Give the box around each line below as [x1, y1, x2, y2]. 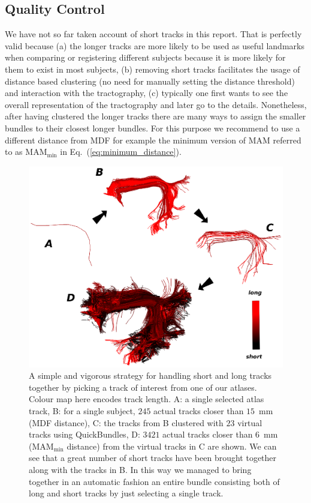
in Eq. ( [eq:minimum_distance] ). [60, 145, 182, 158]
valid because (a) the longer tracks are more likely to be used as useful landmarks [5, 39, 304, 52]
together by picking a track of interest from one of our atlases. [29, 381, 257, 393]
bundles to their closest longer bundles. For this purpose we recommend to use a [5, 121, 300, 134]
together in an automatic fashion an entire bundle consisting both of [29, 475, 280, 487]
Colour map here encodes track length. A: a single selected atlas [29, 393, 264, 405]
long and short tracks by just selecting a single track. [29, 487, 224, 499]
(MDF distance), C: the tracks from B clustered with [29, 416, 224, 429]
